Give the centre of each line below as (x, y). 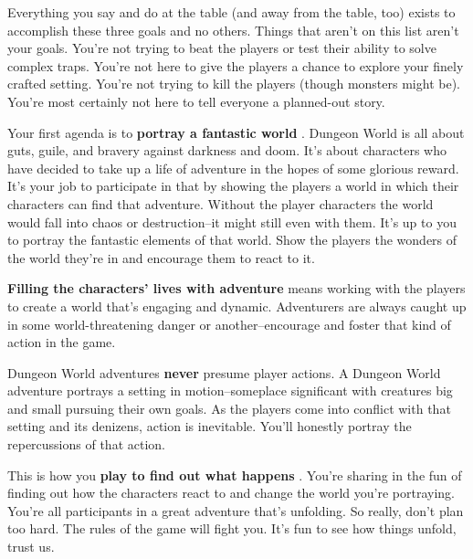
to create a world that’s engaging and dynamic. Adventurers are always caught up (237, 306)
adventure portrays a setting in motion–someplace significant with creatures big (230, 390)
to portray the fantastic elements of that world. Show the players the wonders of (232, 240)
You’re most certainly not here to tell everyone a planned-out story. (196, 101)
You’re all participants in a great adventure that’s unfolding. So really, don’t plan (236, 510)
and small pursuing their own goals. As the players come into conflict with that (229, 408)
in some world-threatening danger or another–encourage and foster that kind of (229, 324)
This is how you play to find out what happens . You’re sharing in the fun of (235, 475)
